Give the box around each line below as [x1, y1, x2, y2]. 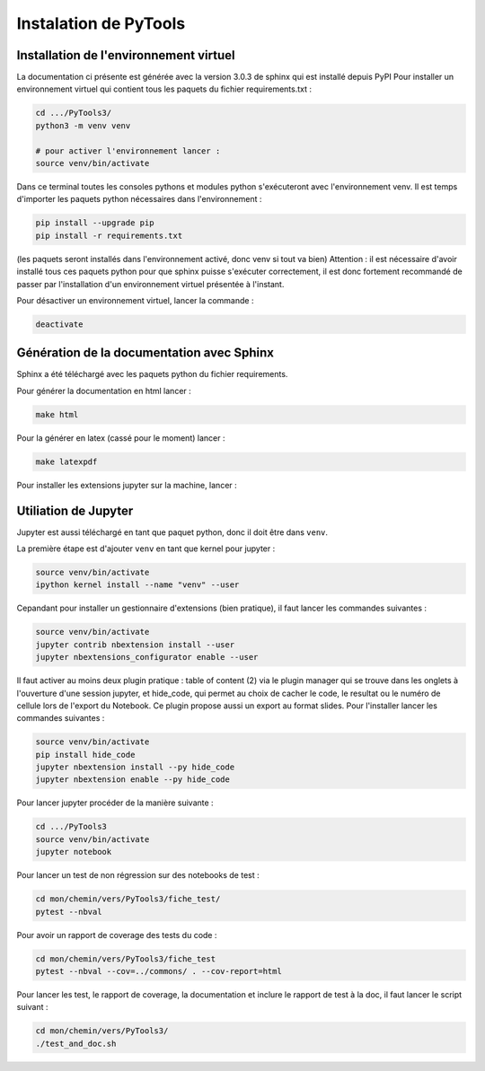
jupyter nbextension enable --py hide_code [35, 775, 231, 785]
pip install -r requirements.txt [35, 230, 183, 241]
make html [35, 409, 79, 419]
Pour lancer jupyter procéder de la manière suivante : [16, 797, 215, 808]
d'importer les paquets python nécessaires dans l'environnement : [16, 194, 262, 205]
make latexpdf [35, 456, 98, 467]
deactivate [35, 319, 84, 329]
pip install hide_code [35, 750, 136, 759]
